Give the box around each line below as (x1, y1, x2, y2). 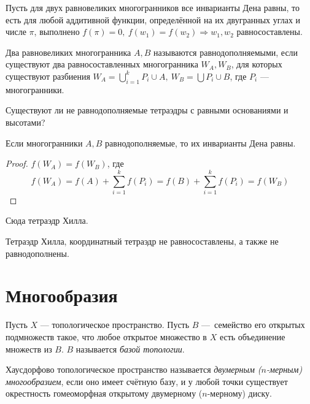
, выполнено (34, 25, 80, 38)
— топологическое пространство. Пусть (40, 318, 190, 331)
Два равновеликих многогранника (6, 45, 131, 58)
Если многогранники (6, 136, 83, 149)
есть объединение (219, 330, 285, 343)
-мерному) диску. (207, 387, 272, 400)
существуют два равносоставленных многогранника (6, 58, 198, 71)
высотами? (6, 115, 45, 128)
